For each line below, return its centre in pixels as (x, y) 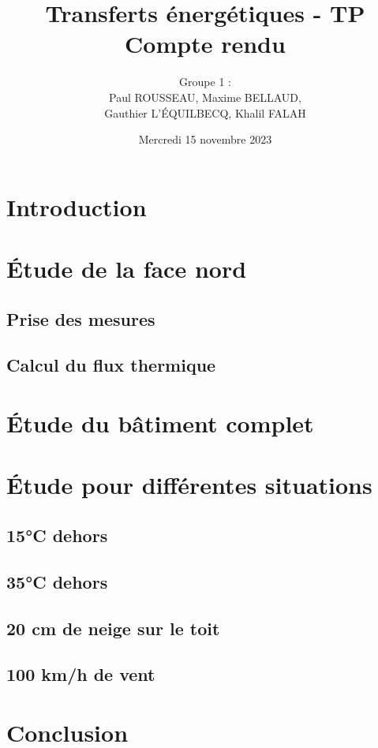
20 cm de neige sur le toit (113, 628)
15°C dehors (57, 535)
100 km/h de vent (81, 674)
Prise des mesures (81, 318)
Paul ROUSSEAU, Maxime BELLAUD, (205, 97)
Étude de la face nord (127, 269)
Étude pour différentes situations (189, 485)
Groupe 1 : (205, 82)
